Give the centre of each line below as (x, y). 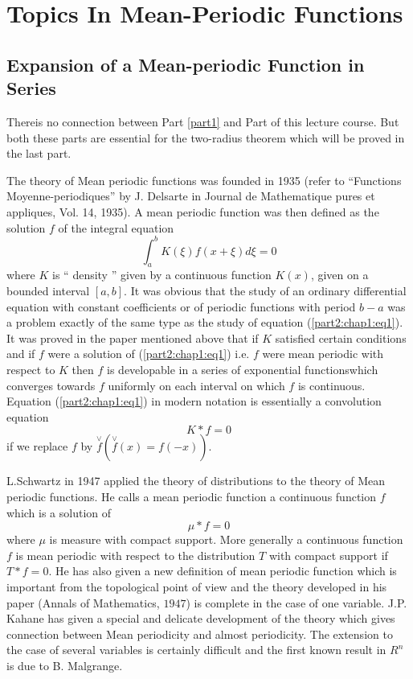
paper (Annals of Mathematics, (83, 602)
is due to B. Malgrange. (65, 665)
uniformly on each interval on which (196, 385)
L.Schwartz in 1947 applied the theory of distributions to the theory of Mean (196, 481)
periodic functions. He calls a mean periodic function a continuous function (192, 496)
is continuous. (331, 385)
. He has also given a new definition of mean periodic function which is (223, 571)
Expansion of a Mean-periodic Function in (186, 64)
